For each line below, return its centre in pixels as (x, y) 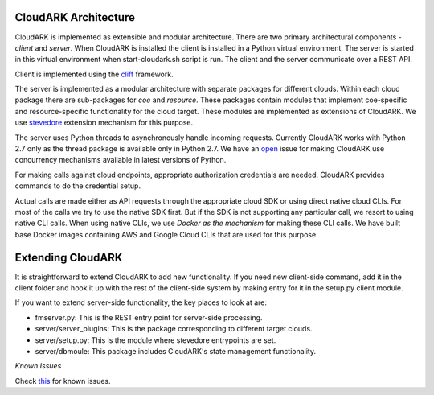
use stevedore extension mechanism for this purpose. (104, 123)
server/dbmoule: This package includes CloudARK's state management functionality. (176, 352)
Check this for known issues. (63, 381)
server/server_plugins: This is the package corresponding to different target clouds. (174, 329)
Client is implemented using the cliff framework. (94, 74)
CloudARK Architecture (75, 17)
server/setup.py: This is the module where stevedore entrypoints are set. (156, 340)
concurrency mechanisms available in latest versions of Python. (121, 160)
